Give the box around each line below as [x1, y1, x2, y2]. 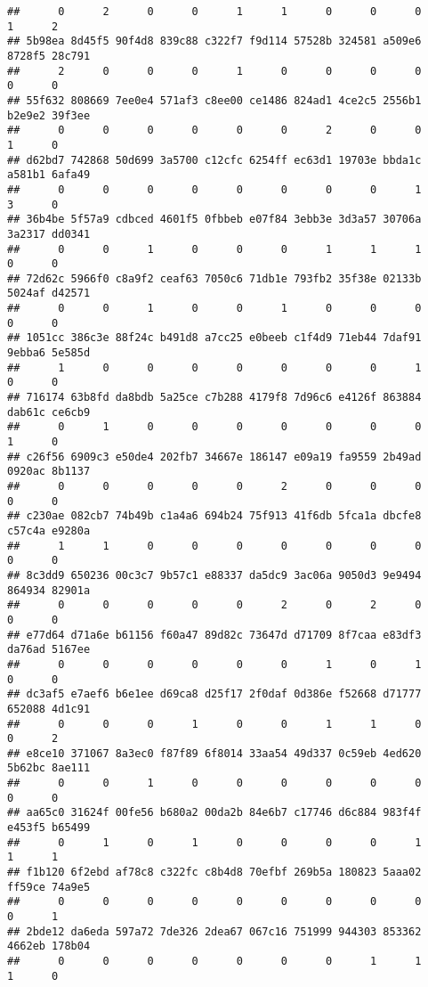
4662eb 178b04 [7, 940, 91, 953]
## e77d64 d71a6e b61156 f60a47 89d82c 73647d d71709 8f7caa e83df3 [7, 628, 422, 641]
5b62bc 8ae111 [7, 762, 91, 775]
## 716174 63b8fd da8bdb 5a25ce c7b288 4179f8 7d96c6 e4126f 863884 [7, 391, 422, 404]
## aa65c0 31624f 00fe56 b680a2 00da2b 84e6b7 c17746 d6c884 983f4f [7, 806, 422, 820]
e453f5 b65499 [7, 821, 91, 835]
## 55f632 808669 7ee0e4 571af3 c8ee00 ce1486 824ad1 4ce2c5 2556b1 [7, 94, 422, 107]
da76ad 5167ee [7, 643, 91, 657]
